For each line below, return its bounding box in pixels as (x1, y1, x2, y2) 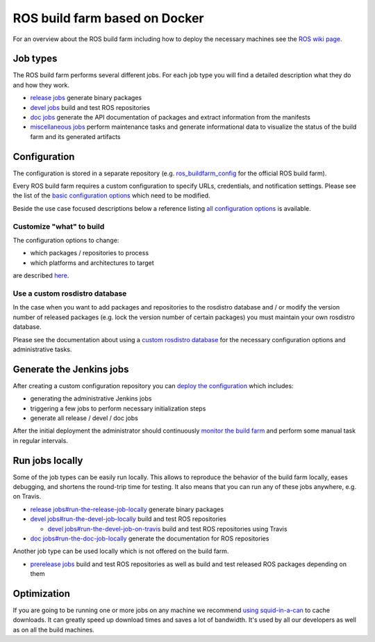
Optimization (12, 588, 71, 600)
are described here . (12, 271, 69, 280)
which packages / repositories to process (30, 249, 149, 257)
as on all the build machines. (12, 625, 95, 634)
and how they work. (12, 81, 69, 89)
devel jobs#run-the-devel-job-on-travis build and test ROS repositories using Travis (47, 524, 287, 533)
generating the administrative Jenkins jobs (30, 394, 152, 403)
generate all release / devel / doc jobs (30, 414, 138, 422)
